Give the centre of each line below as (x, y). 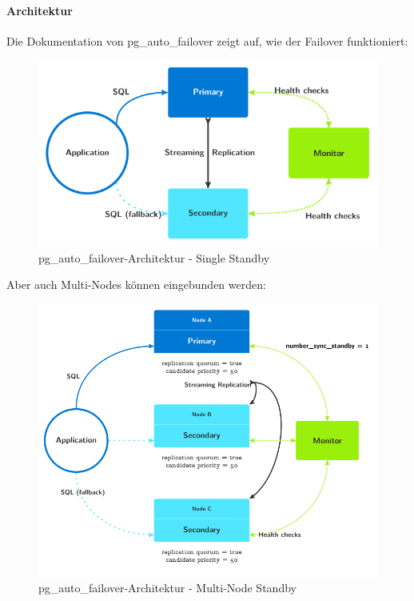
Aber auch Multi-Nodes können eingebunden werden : (136, 284)
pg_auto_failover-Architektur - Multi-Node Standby (167, 588)
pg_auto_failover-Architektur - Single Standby (154, 257)
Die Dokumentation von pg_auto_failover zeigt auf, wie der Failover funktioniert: (207, 40)
